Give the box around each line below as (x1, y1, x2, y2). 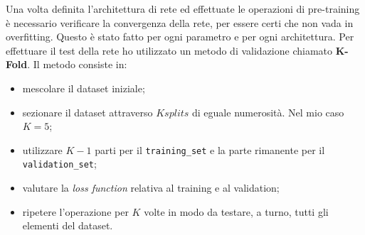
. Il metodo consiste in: (27, 57, 127, 72)
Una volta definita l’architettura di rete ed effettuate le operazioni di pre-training (6, 1, 360, 16)
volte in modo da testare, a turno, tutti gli (144, 204, 329, 219)
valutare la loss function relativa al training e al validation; (22, 180, 280, 195)
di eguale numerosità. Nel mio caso (192, 104, 344, 119)
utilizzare (22, 142, 63, 157)
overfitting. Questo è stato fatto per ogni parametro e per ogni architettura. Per (6, 29, 354, 44)
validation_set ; (22, 156, 97, 171)
